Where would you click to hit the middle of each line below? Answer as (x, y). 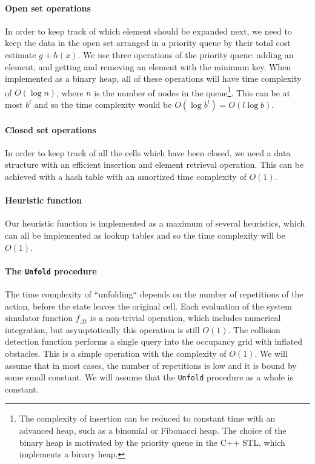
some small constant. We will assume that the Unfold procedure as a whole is (149, 377)
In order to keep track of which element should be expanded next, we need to (148, 31)
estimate (21, 54)
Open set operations (48, 8)
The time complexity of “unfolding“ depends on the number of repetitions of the (154, 294)
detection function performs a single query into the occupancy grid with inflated (154, 341)
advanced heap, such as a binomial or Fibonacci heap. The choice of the (153, 430)
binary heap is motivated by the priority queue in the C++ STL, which (152, 442)
